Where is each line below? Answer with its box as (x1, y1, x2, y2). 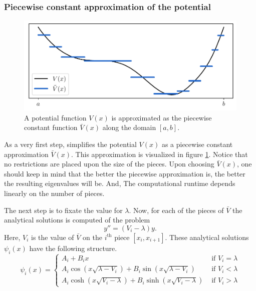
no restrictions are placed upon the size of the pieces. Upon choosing (4, 158, 214, 169)
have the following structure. (29, 242, 117, 253)
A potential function (24, 112, 87, 122)
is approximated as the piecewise (111, 112, 212, 122)
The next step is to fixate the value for (4, 204, 123, 215)
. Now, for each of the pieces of (129, 204, 224, 215)
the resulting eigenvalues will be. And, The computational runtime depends (4, 178, 235, 188)
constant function (24, 122, 78, 132)
